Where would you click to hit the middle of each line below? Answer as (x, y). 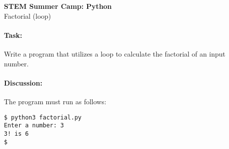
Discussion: (23, 82)
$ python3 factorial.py (43, 117)
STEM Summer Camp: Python (58, 6)
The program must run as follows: (55, 101)
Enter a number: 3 (34, 126)
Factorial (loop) (28, 15)
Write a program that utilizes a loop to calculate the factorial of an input (115, 53)
